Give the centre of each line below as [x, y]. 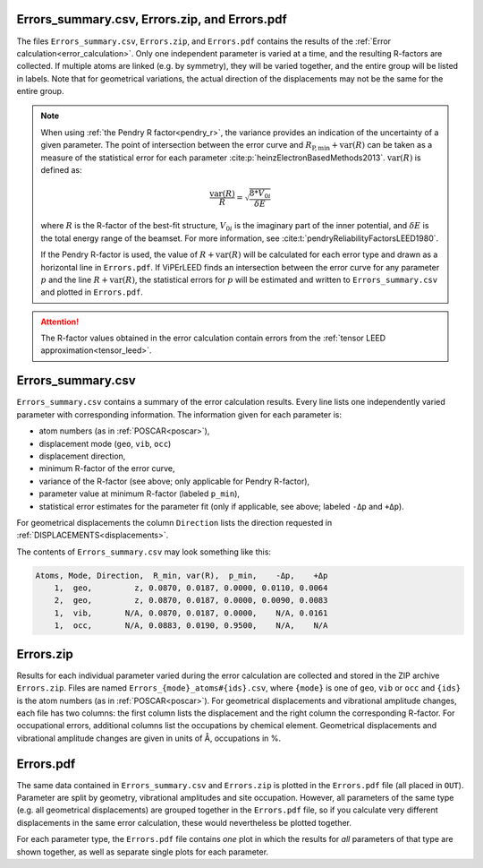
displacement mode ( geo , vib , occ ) [105, 443]
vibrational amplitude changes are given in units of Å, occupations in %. [149, 738]
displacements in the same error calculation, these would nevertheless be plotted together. [184, 822]
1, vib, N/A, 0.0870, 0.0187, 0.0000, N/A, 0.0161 [191, 613]
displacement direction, [82, 456]
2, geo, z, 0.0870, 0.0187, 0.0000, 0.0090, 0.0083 [191, 601]
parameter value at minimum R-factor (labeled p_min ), [140, 494]
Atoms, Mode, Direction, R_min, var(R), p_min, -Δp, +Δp [182, 575]
